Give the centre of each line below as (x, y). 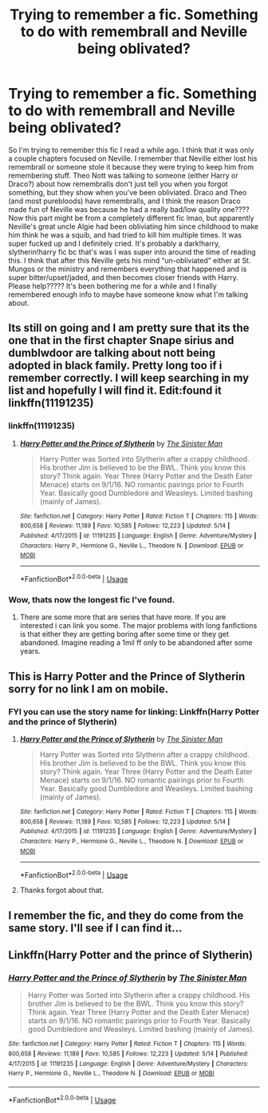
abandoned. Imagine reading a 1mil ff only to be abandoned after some (136, 643)
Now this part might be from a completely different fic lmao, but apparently (131, 218)
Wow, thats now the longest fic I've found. (92, 599)
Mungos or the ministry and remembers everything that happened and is (128, 269)
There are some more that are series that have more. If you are (123, 617)
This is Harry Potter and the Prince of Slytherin (127, 677)
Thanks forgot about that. (61, 891)
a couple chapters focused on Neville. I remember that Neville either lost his (133, 158)
